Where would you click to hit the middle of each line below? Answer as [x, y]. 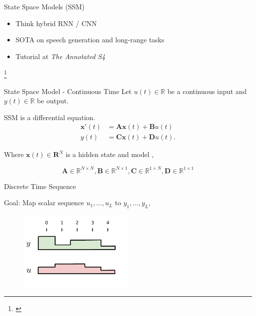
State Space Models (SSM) [44, 6]
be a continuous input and [207, 91]
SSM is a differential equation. [50, 117]
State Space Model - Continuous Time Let [68, 91]
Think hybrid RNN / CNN [56, 23]
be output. [53, 101]
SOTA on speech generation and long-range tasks [90, 40]
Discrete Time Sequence [40, 186]
